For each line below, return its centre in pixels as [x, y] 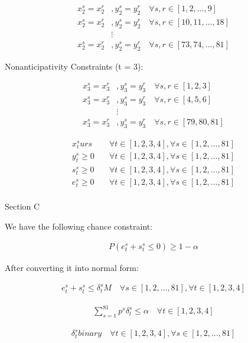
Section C [22, 206]
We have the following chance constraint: [79, 226]
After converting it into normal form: [72, 268]
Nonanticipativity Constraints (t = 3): [74, 66]
